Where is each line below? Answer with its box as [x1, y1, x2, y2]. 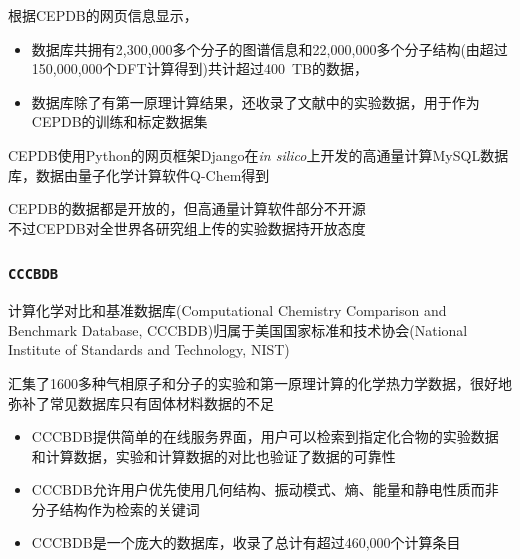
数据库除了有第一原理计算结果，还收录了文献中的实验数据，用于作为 [31, 91, 480, 112]
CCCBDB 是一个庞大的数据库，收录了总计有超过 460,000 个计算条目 [31, 532, 461, 553]
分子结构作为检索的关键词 [31, 498, 200, 519]
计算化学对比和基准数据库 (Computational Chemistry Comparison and [8, 300, 447, 321]
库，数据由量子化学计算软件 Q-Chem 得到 [8, 164, 270, 185]
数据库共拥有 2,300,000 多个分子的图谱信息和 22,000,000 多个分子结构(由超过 [31, 38, 508, 59]
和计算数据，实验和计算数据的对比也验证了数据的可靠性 [31, 445, 396, 466]
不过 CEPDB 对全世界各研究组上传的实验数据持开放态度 [8, 217, 366, 238]
